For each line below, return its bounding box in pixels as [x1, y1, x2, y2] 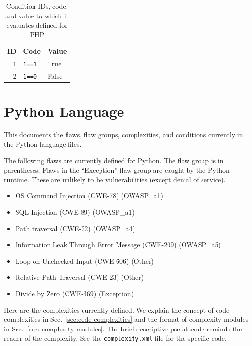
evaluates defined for [6, 20, 67, 30]
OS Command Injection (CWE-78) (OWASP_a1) [15, 190, 163, 201]
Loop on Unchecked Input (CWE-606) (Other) [15, 255, 154, 266]
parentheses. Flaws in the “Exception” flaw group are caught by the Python [4, 165, 230, 175]
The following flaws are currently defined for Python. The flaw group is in [4, 155, 224, 165]
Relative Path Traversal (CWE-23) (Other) [15, 272, 144, 282]
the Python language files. [4, 139, 82, 149]
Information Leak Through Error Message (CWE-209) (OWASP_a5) [15, 239, 221, 250]
